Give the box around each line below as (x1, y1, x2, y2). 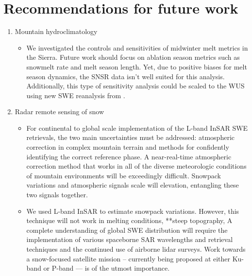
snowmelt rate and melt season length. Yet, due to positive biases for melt (26, 61, 247, 71)
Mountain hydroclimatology (15, 26, 98, 36)
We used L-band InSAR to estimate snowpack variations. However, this (26, 206, 239, 216)
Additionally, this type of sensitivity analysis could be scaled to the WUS (26, 81, 245, 91)
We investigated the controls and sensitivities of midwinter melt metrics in (26, 42, 248, 52)
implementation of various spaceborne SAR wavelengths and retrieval (26, 234, 233, 244)
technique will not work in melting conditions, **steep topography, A (26, 215, 233, 225)
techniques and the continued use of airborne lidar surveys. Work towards (26, 244, 246, 254)
